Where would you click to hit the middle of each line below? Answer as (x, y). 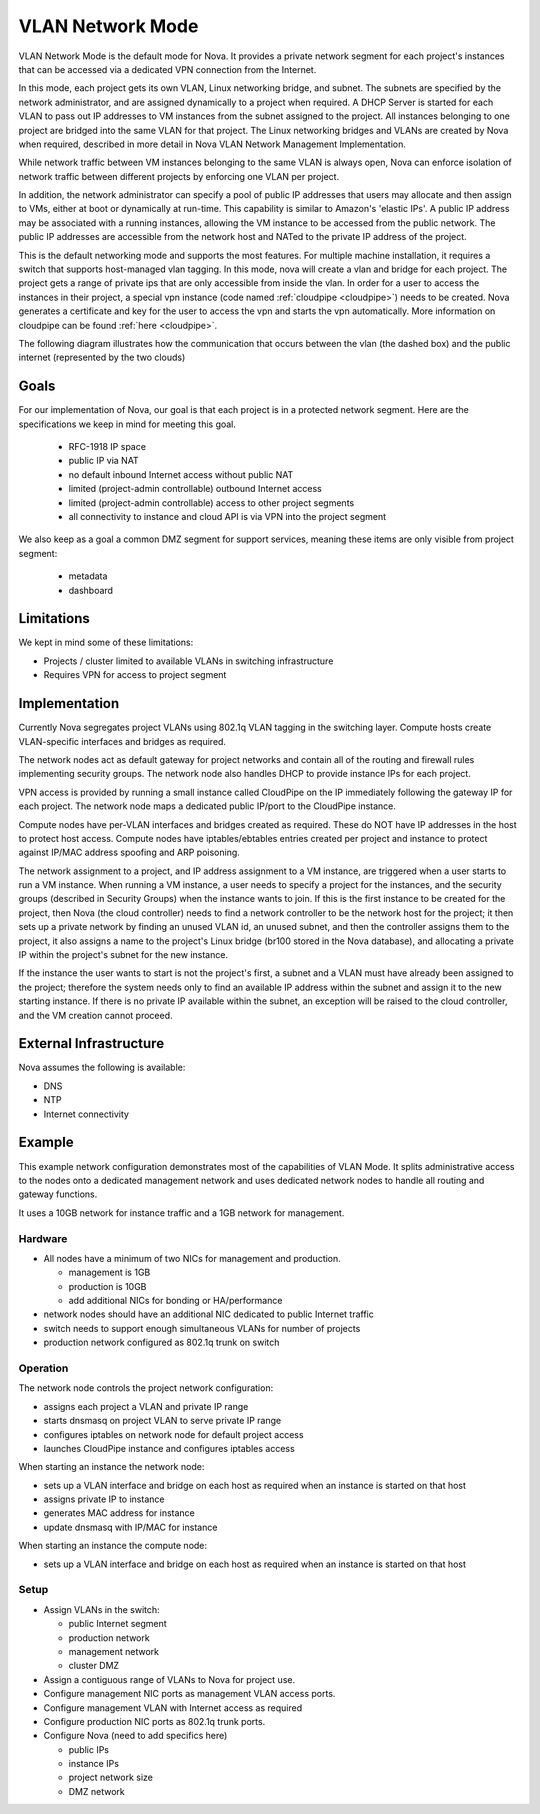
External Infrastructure (91, 1043)
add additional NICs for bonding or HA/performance (175, 1301)
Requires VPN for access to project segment (135, 675)
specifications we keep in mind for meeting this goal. (127, 424)
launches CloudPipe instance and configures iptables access (169, 1448)
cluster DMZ (94, 1666)
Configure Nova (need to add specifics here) (135, 1736)
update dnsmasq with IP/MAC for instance (130, 1527)
